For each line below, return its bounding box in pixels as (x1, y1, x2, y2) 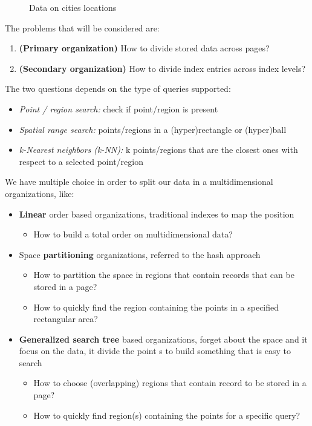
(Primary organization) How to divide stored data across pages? (19, 42, 270, 54)
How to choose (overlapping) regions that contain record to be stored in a (33, 376, 307, 389)
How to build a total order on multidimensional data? (33, 228, 233, 240)
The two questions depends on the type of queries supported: (5, 82, 231, 95)
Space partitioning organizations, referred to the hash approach (19, 248, 261, 260)
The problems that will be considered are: (5, 21, 160, 34)
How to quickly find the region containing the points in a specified (33, 300, 279, 313)
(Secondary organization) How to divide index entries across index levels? (19, 62, 306, 74)
